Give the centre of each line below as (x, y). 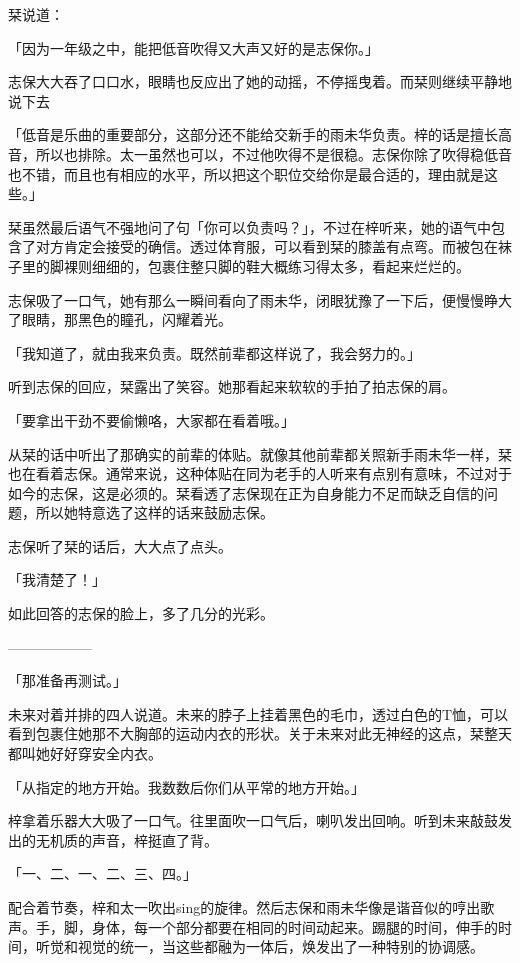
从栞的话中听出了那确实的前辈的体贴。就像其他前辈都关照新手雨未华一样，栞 (260, 453)
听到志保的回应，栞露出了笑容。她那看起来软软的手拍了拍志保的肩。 (232, 386)
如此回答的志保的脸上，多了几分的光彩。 (141, 613)
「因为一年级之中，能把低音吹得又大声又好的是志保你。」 (193, 47)
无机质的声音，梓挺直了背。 (126, 839)
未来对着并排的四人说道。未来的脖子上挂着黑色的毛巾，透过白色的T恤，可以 (258, 713)
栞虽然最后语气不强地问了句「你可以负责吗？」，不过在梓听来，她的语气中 (249, 226)
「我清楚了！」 (57, 579)
